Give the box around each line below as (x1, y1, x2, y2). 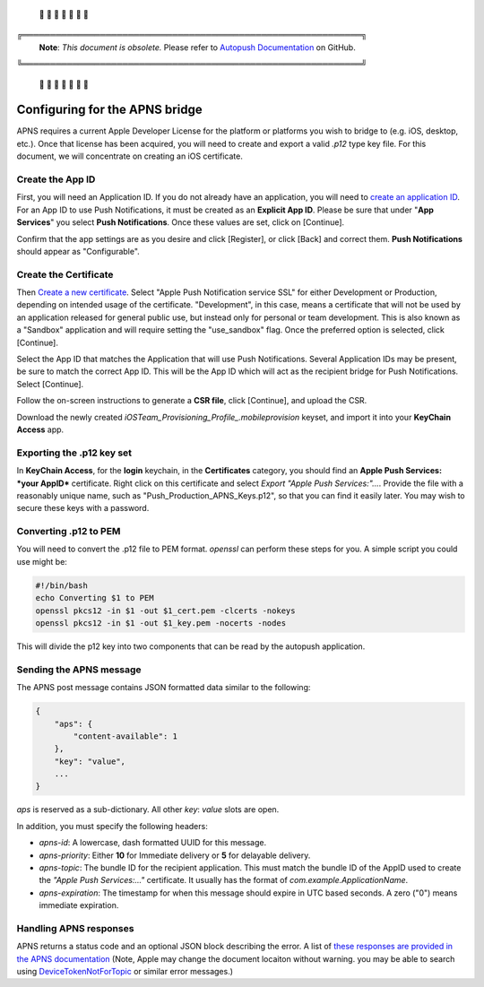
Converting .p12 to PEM (16, 525, 121, 538)
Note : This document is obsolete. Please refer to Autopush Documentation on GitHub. (39, 41, 356, 53)
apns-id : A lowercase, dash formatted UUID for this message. (39, 837, 267, 848)
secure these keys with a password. (16, 503, 150, 514)
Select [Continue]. (16, 378, 84, 389)
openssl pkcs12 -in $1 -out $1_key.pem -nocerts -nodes (35, 619, 287, 628)
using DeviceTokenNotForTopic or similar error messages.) (16, 966, 233, 977)
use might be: (16, 556, 67, 567)
